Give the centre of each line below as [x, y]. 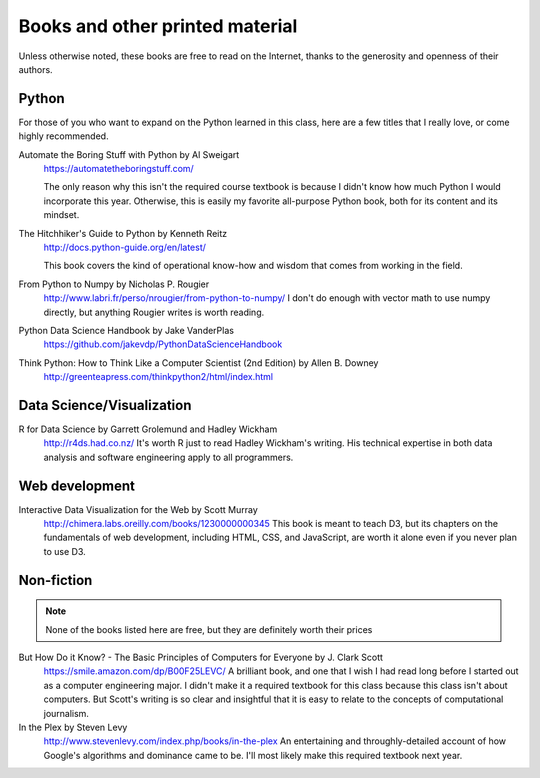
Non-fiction [55, 580]
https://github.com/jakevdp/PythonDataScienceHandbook [163, 344]
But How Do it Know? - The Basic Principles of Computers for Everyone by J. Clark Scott [201, 657]
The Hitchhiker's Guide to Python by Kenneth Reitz [123, 233]
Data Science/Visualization [105, 405]
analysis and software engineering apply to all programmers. [168, 457]
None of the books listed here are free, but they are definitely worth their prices [209, 629]
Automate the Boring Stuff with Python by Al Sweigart [129, 154]
